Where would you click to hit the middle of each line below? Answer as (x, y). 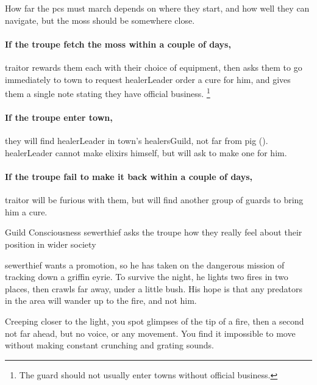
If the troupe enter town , (59, 117)
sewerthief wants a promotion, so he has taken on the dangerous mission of (145, 264)
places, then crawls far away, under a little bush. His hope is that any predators (154, 288)
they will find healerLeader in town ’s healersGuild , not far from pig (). (137, 141)
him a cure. (26, 211)
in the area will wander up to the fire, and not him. (101, 300)
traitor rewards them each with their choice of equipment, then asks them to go (154, 67)
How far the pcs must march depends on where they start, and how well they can (157, 8)
